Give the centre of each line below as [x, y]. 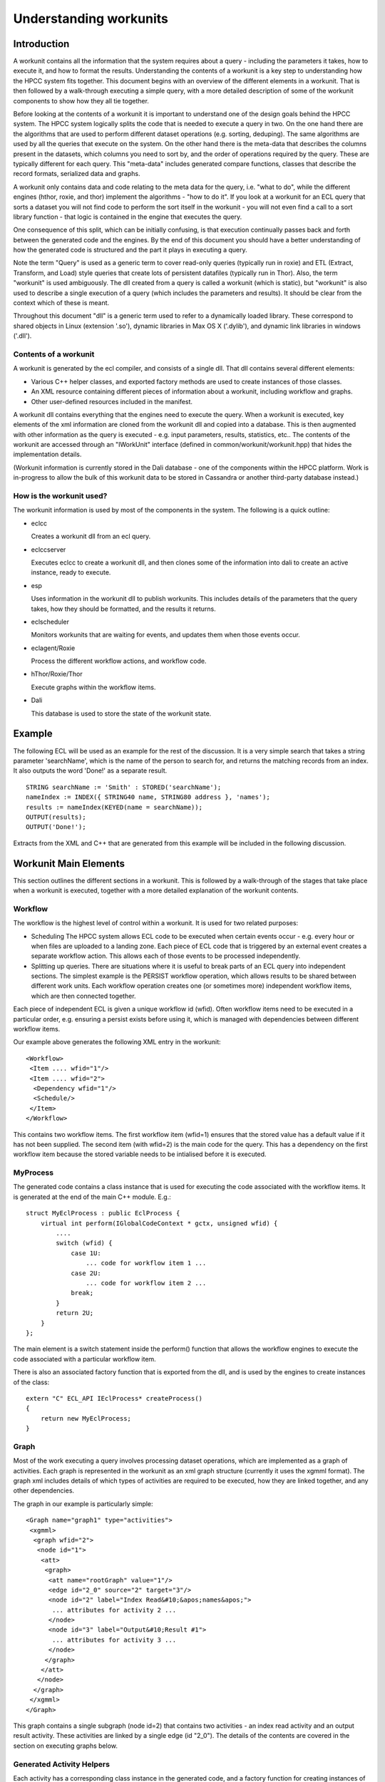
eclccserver [48, 550]
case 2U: [86, 1273]
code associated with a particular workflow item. [84, 1359]
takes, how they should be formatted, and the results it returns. [124, 609]
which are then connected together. [83, 996]
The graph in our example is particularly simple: [83, 1503]
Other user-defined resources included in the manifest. [112, 401]
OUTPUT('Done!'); [56, 827]
